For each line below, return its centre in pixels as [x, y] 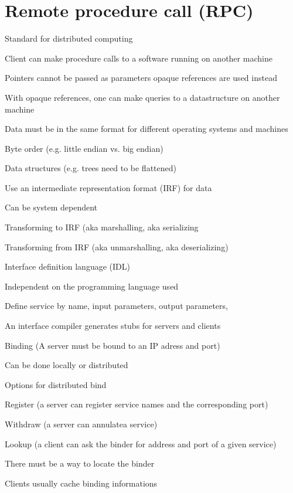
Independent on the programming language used [92, 286]
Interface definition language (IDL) [67, 266]
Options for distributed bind [56, 384]
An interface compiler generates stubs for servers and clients [113, 326]
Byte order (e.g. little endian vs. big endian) [84, 148]
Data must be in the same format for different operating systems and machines [146, 129]
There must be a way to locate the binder [80, 463]
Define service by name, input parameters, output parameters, [116, 306]
